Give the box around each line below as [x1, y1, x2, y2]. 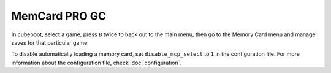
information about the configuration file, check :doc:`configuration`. [11, 59, 182, 66]
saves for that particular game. [11, 39, 89, 46]
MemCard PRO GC [11, 9, 107, 23]
